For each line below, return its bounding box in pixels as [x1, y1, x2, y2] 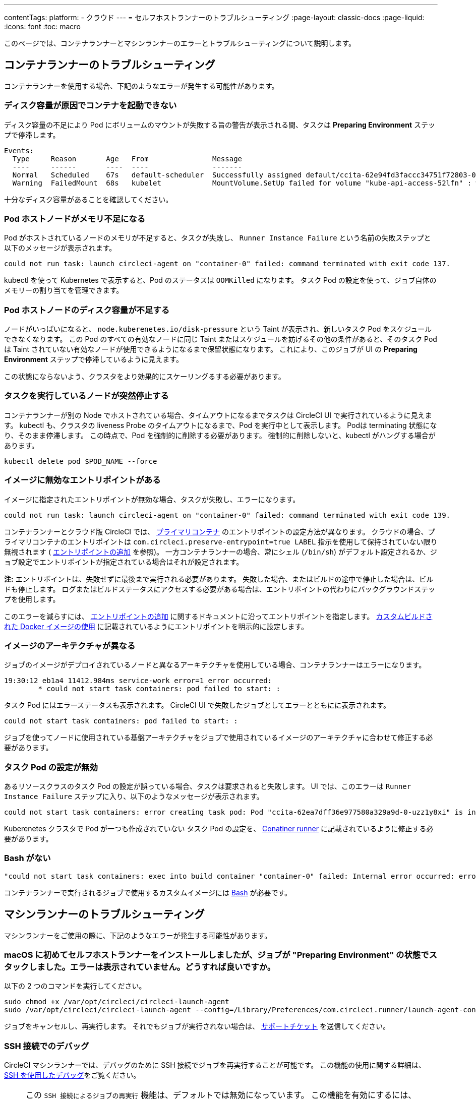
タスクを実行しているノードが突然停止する [4, 391, 169, 401]
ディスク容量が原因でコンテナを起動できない [4, 100, 177, 111]
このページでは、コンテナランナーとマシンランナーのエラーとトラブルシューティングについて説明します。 [4, 39, 356, 47]
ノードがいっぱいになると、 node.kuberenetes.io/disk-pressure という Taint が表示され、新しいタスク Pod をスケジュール [4, 325, 432, 334]
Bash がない [4, 853, 51, 864]
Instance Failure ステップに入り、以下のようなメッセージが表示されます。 [4, 792, 264, 801]
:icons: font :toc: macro [4, 22, 81, 31]
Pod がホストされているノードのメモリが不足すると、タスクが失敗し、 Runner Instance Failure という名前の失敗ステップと [4, 233, 431, 242]
